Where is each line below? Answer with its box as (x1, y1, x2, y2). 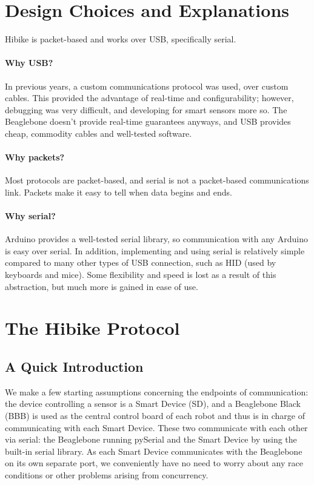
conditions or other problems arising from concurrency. (5, 468, 209, 481)
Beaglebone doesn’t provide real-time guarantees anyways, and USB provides (5, 115, 291, 128)
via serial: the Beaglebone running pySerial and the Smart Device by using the (5, 433, 297, 446)
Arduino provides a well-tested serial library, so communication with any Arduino (5, 233, 308, 245)
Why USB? (5, 56, 53, 69)
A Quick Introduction (5, 357, 144, 375)
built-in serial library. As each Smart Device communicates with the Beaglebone (5, 444, 302, 457)
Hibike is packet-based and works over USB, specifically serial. (5, 33, 236, 45)
